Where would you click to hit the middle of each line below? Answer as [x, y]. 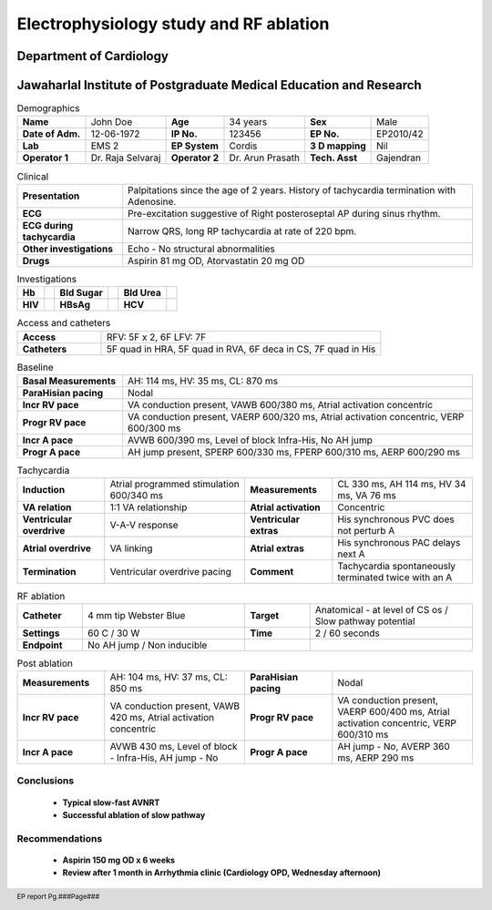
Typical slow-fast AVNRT [111, 803]
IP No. [184, 134]
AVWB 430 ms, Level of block [174, 747]
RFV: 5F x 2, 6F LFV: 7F [156, 337]
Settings [41, 633]
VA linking [131, 548]
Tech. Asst [334, 158]
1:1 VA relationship [149, 507]
